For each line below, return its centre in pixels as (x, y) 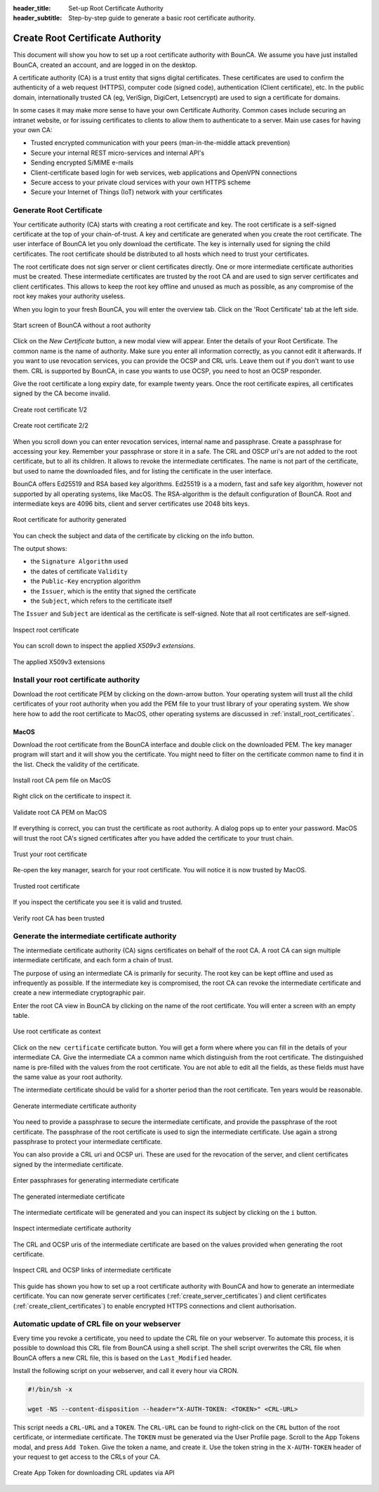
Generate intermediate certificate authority (75, 1106)
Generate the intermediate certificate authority (95, 936)
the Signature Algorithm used (79, 561)
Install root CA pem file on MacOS (62, 780)
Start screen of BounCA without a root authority (82, 325)
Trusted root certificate (46, 886)
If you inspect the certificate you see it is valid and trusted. (98, 902)
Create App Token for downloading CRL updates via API (94, 1473)
